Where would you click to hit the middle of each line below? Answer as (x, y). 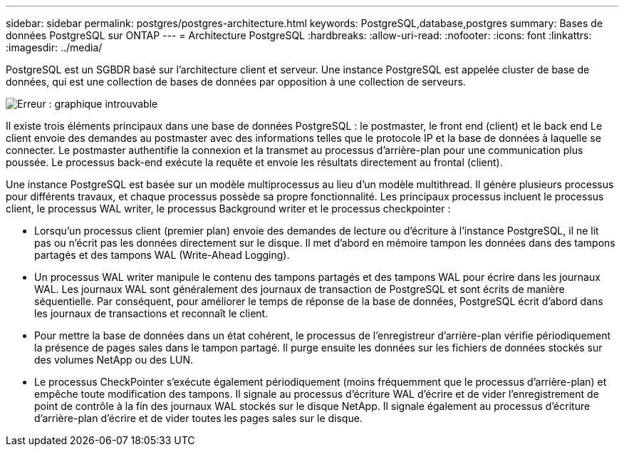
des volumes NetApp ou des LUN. (114, 360)
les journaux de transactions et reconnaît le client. (151, 313)
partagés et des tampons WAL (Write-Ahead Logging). (162, 255)
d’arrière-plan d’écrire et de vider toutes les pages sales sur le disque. (198, 418)
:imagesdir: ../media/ (54, 47)
